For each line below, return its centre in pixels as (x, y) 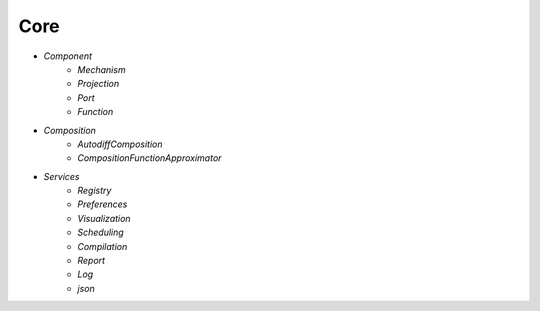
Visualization (104, 218)
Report (91, 261)
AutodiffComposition (120, 144)
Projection (98, 84)
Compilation (102, 246)
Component (68, 56)
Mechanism (101, 69)
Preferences (102, 204)
